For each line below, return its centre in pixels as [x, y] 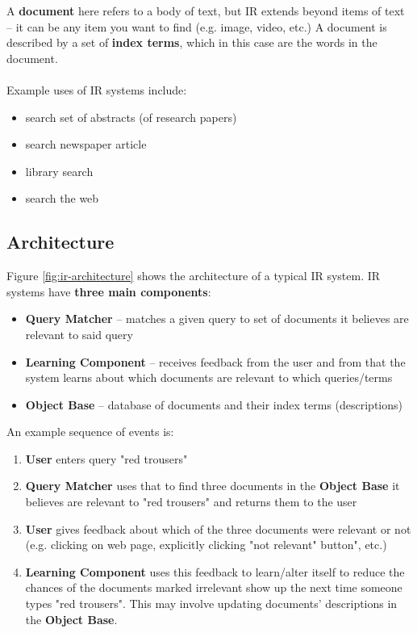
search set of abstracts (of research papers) [131, 117]
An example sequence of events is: [90, 432]
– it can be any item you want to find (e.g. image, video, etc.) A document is [197, 26]
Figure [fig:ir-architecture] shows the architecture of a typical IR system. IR [194, 276]
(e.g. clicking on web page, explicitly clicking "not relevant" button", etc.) [206, 545]
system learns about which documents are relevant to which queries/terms [209, 377]
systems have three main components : [109, 291]
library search [59, 171]
